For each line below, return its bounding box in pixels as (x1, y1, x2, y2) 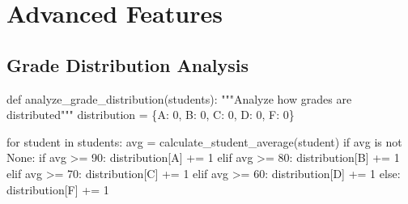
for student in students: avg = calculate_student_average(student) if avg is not (6, 133, 402, 150)
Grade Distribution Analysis (6, 52, 249, 77)
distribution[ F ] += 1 (6, 181, 109, 198)
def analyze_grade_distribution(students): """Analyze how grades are (6, 90, 352, 107)
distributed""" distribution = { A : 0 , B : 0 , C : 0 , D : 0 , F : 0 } (6, 106, 295, 123)
